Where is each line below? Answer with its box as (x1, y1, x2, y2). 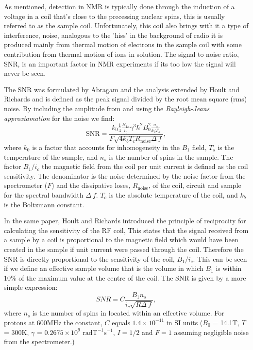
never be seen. (4, 68, 46, 78)
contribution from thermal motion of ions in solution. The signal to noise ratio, (4, 49, 239, 59)
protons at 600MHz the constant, (4, 317, 102, 327)
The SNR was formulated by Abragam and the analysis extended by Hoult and (4, 84, 240, 94)
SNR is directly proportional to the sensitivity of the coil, (4, 253, 175, 264)
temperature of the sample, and (4, 151, 98, 162)
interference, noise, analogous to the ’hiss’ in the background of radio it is (4, 30, 223, 40)
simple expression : (4, 282, 58, 292)
